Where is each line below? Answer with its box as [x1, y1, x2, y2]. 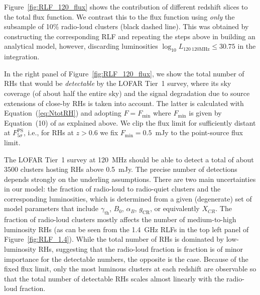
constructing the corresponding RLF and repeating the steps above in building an [4, 31, 255, 41]
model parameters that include [4, 203, 98, 214]
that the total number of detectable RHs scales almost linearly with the [4, 273, 224, 283]
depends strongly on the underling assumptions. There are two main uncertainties [4, 173, 256, 184]
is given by [189, 108, 222, 118]
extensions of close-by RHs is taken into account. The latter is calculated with [4, 97, 244, 108]
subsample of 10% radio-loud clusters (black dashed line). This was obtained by [4, 21, 249, 32]
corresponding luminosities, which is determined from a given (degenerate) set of [4, 193, 252, 204]
